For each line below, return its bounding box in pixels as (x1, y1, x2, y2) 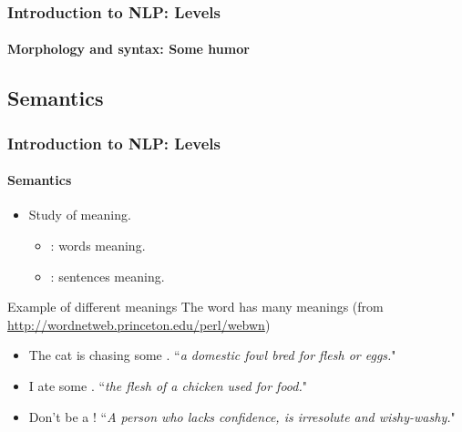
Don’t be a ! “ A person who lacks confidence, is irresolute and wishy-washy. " (28, 406, 456, 426)
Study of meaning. (28, 205, 131, 224)
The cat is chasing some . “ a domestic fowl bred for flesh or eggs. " (28, 345, 396, 365)
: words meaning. (50, 236, 146, 255)
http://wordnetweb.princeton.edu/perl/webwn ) (7, 314, 271, 334)
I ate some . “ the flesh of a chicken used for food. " (28, 376, 307, 396)
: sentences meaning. (50, 266, 165, 285)
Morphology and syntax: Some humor (7, 39, 250, 58)
